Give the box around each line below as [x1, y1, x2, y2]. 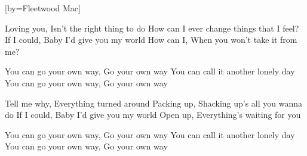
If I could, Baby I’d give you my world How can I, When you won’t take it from [5, 33, 297, 46]
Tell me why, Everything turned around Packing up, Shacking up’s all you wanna [5, 96, 303, 109]
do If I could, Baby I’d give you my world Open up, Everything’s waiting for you [5, 108, 301, 121]
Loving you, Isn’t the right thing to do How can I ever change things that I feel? [5, 21, 299, 34]
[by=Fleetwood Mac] [5, 2, 81, 14]
